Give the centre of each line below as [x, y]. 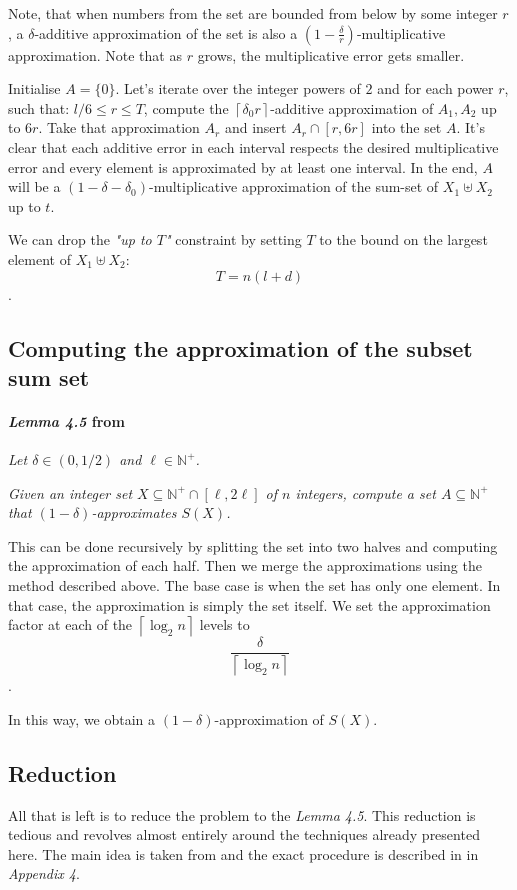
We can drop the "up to [80, 239]
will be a [34, 186]
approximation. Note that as [95, 54]
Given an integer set [70, 492]
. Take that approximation [119, 127]
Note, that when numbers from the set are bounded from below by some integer [253, 13]
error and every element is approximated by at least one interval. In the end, [243, 166]
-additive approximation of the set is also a [166, 32]
